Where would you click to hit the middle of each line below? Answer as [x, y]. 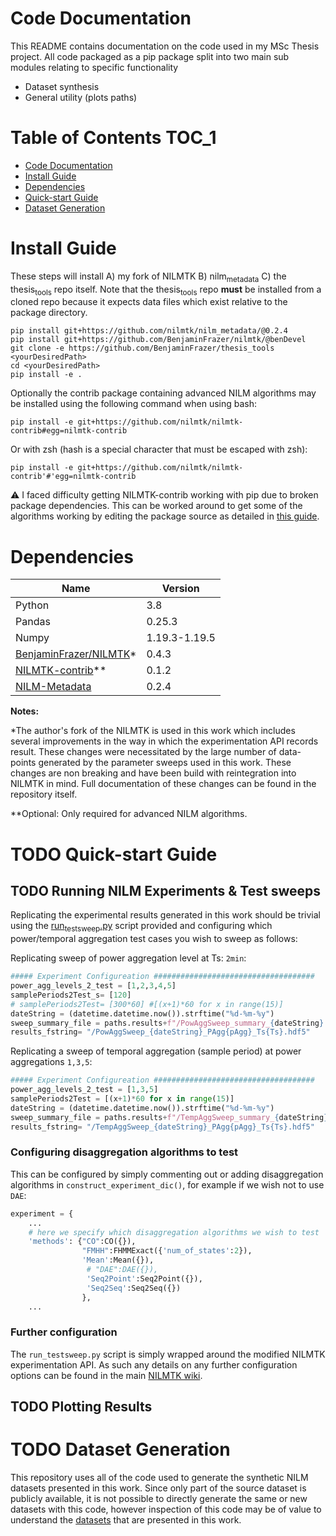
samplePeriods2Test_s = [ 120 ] [71, 995]
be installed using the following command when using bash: [134, 404]
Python [32, 605]
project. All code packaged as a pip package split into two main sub [150, 56]
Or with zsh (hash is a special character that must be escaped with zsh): [159, 449]
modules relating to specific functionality [94, 67]
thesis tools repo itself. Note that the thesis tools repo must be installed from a [166, 290]
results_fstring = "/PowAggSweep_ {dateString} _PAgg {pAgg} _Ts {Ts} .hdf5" [160, 1032]
